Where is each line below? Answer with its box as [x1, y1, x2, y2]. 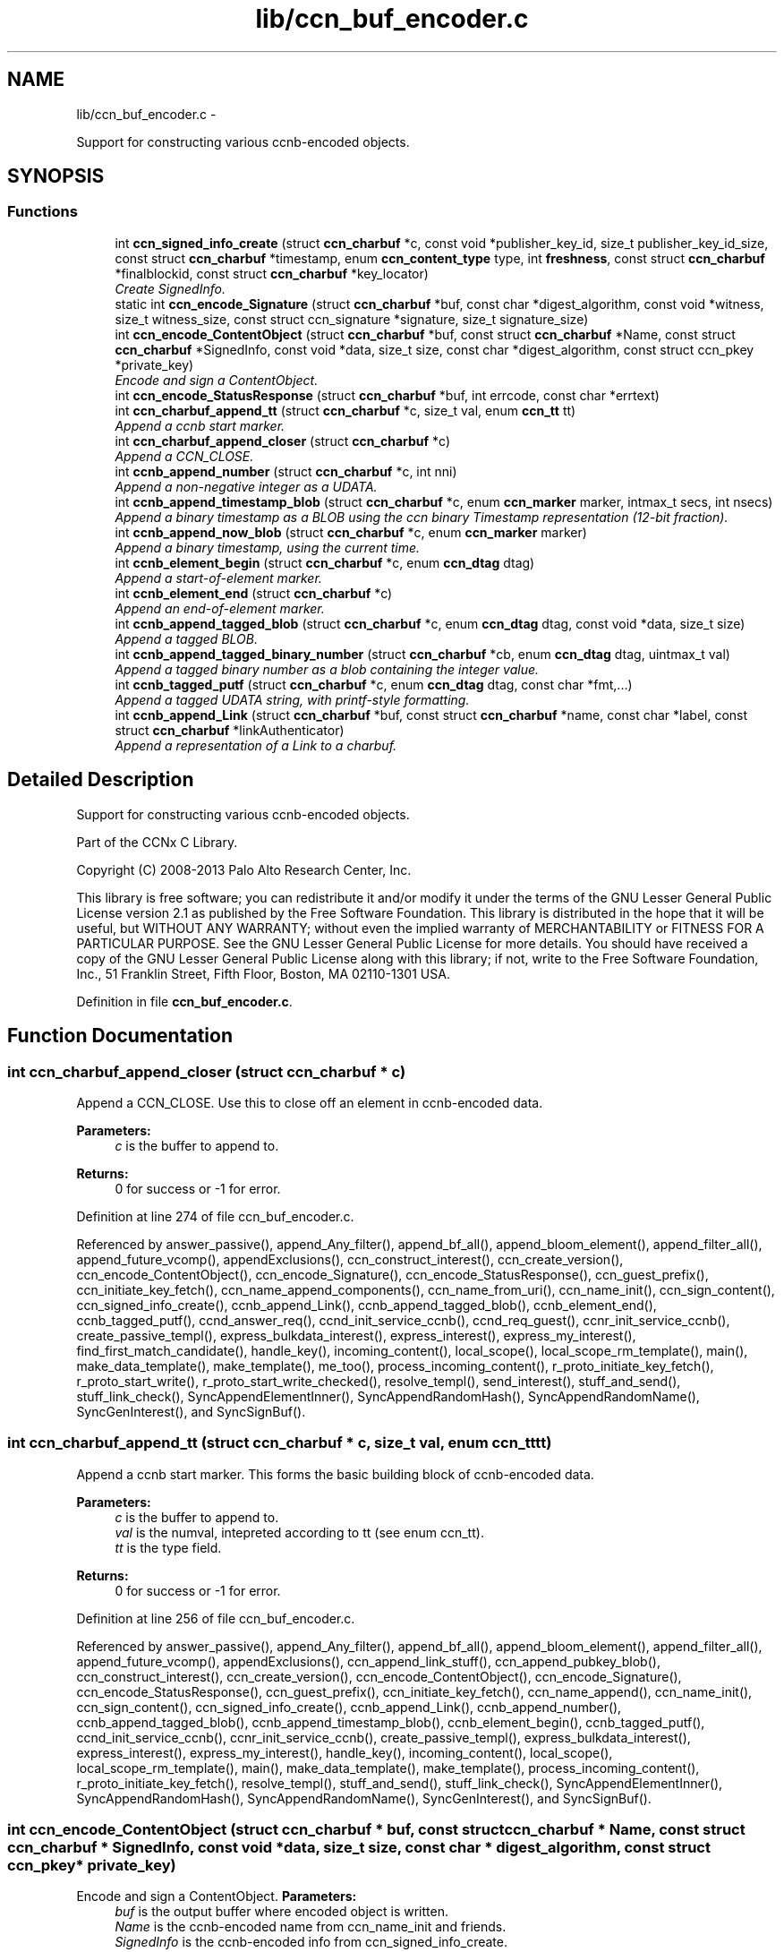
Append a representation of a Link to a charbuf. [115, 737, 397, 753]
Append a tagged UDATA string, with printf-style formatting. [115, 691, 470, 707]
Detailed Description [7, 768, 194, 792]
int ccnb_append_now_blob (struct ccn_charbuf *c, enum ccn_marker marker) [115, 524, 587, 540]
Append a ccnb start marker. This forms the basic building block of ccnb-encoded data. [76, 1466, 594, 1482]
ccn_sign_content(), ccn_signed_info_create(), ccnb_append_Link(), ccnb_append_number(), [76, 1699, 622, 1715]
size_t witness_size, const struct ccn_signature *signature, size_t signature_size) [115, 311, 589, 327]
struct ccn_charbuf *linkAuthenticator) [115, 722, 345, 738]
